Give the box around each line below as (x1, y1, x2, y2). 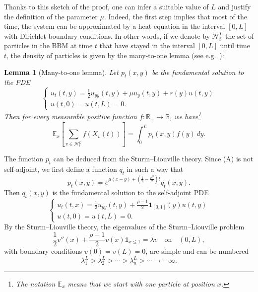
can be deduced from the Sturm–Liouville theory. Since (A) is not (53, 153, 254, 164)
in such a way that (127, 164, 184, 174)
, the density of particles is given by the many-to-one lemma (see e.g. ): (6, 50, 224, 60)
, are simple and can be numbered (145, 246, 249, 256)
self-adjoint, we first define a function (4, 164, 117, 174)
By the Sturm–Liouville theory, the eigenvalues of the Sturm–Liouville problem (4, 221, 245, 232)
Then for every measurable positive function (4, 111, 137, 122)
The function (4, 153, 43, 164)
